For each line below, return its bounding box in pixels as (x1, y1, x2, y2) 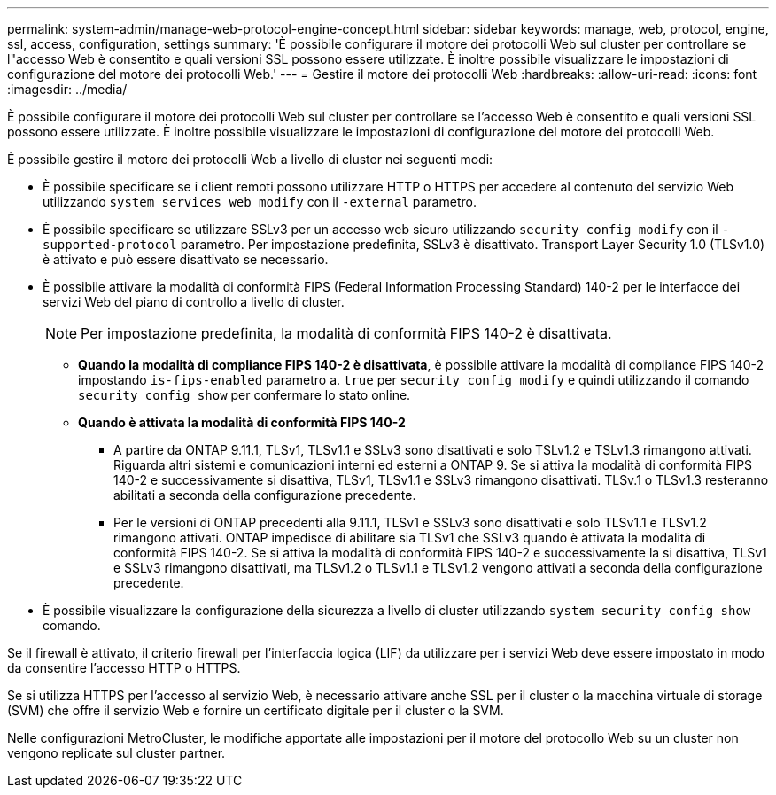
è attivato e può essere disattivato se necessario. (43, 252, 329, 267)
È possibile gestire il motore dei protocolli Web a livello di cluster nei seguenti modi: (7, 152, 493, 167)
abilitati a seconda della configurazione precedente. (113, 487, 416, 503)
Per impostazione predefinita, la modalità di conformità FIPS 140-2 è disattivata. (81, 324, 612, 342)
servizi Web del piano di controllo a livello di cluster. (43, 294, 345, 309)
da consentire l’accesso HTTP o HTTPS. (7, 660, 241, 675)
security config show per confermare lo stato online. (78, 387, 411, 402)
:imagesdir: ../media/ (7, 82, 128, 97)
